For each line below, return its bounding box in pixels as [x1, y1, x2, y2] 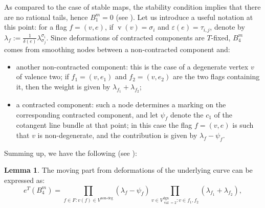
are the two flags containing [172, 71, 260, 82]
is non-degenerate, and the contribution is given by [37, 130, 197, 141]
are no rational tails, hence [4, 11, 88, 22]
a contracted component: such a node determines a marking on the [16, 99, 226, 110]
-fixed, [211, 32, 231, 42]
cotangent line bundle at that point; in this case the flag [16, 120, 192, 130]
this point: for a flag [4, 21, 67, 32]
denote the [170, 109, 204, 120]
